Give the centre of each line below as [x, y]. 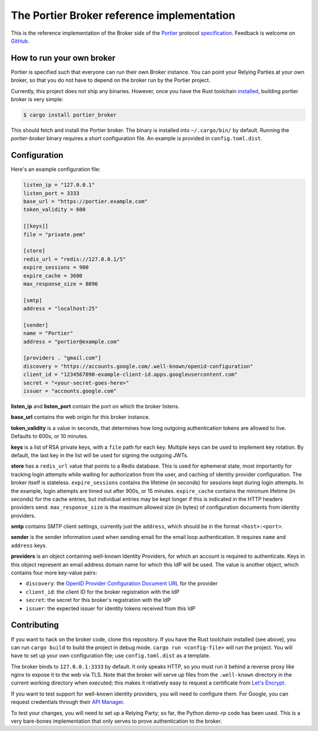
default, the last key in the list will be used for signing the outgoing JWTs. [100, 455]
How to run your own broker [63, 58]
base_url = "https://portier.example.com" [85, 201]
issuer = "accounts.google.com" [70, 391]
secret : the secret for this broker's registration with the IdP [98, 600]
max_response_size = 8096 [61, 284]
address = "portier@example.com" [72, 341]
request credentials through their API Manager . [68, 702]
